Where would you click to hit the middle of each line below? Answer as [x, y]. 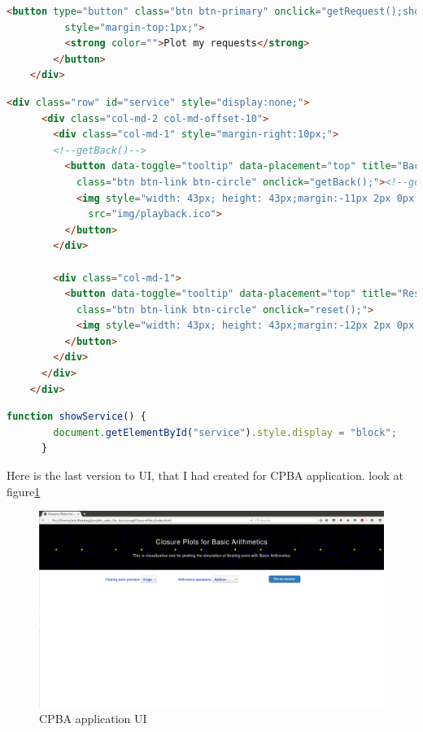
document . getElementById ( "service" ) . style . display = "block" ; [225, 432]
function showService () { [76, 417]
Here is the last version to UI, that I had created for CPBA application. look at [205, 475]
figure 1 [24, 491]
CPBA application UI [93, 719]
